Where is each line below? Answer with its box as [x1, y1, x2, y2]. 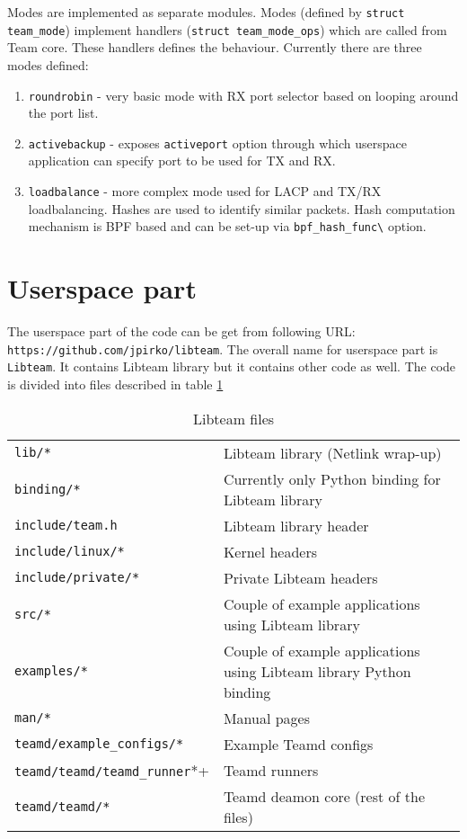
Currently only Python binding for [223, 468, 441, 489]
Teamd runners [223, 759, 319, 781]
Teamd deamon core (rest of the [223, 785, 426, 807]
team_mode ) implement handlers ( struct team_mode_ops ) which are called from [7, 20, 447, 39]
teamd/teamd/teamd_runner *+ [14, 759, 209, 781]
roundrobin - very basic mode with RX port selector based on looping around [28, 85, 459, 104]
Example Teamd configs [223, 733, 374, 754]
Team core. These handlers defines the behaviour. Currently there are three [7, 38, 422, 57]
